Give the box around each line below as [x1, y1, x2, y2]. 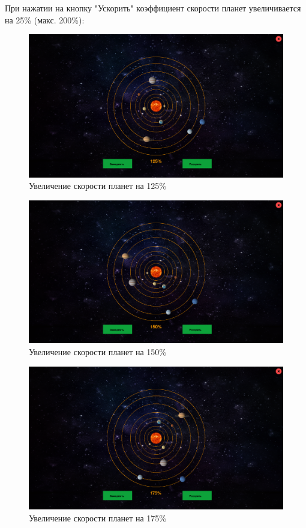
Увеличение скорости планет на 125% [29, 179, 167, 192]
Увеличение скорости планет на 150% [29, 345, 167, 358]
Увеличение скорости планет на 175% [29, 511, 167, 524]
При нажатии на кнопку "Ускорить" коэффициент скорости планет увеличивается [5, 2, 301, 14]
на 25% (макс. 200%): [5, 13, 85, 26]
